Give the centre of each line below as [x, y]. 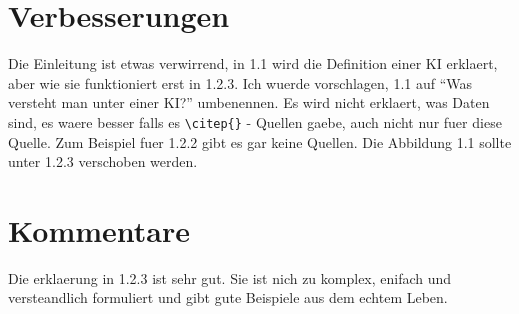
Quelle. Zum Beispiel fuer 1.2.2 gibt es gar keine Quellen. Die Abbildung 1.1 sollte [260, 141]
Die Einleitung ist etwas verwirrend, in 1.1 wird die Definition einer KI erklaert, [253, 63]
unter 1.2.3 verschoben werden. [103, 161]
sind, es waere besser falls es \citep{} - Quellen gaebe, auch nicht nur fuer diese [255, 121]
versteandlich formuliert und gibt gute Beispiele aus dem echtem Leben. [228, 297]
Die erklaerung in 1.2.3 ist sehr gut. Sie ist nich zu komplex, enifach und [230, 277]
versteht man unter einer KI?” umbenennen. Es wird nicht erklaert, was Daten [249, 102]
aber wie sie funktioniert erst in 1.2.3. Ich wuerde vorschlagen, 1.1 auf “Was [240, 82]
